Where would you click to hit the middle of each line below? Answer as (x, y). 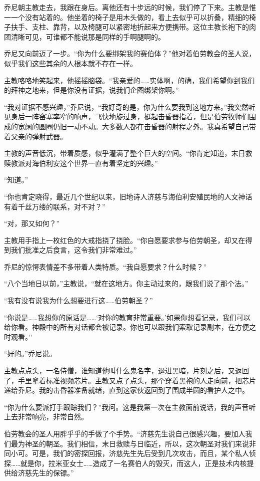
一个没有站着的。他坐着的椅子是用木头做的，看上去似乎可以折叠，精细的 (130, 17)
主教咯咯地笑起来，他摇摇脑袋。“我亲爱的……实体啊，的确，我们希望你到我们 (129, 80)
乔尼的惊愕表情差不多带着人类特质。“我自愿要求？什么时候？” (105, 266)
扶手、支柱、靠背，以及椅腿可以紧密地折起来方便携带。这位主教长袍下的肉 (133, 27)
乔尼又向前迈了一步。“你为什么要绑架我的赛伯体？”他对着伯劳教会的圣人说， (130, 53)
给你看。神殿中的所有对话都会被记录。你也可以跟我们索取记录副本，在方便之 (130, 327)
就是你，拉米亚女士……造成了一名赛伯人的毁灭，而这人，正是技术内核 (133, 463)
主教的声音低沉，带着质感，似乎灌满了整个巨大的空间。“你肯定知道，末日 (125, 153)
